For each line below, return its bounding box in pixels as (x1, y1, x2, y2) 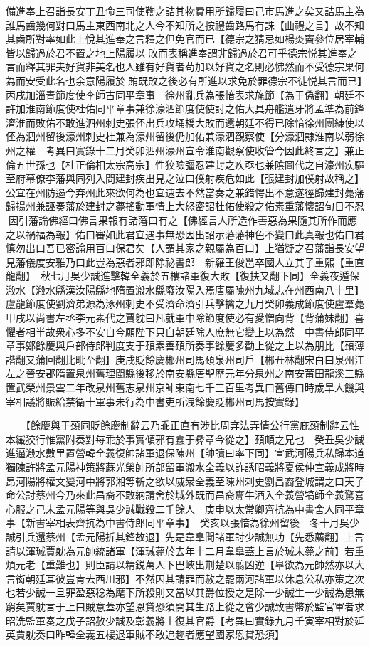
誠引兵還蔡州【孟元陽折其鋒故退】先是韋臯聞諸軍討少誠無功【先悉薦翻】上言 (6, 529, 364, 544)
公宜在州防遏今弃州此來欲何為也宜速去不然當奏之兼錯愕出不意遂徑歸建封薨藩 (6, 184, 364, 199)
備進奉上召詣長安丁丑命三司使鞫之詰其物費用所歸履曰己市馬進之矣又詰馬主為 (6, 4, 364, 18)
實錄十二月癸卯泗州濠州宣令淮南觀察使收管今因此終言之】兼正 (75, 142, 364, 157)
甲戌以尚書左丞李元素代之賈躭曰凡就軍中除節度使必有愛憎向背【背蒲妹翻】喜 (6, 310, 364, 325)
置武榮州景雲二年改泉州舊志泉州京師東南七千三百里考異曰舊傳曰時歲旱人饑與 (6, 380, 364, 395)
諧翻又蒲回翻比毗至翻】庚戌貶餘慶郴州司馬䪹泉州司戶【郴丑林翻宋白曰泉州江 (6, 351, 364, 366)
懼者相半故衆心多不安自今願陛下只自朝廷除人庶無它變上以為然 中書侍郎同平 (6, 324, 364, 339)
